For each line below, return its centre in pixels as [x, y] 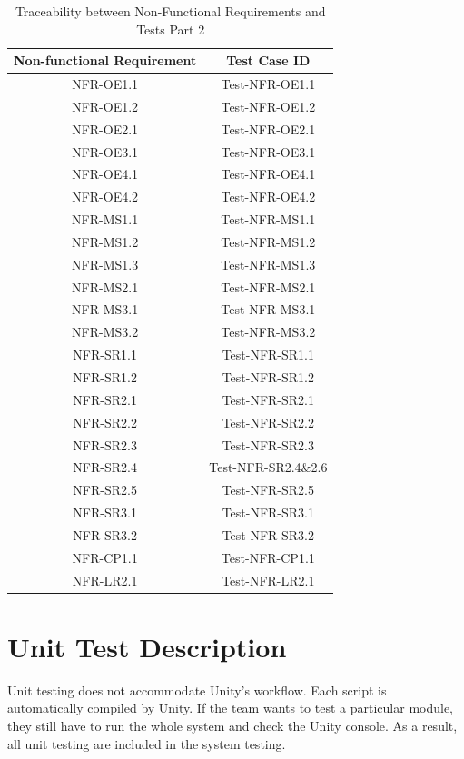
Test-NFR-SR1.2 [268, 377]
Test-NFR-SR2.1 [268, 399]
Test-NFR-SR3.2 [268, 534]
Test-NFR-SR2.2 [268, 422]
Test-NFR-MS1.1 [268, 219]
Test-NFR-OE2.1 [268, 128]
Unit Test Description [147, 646]
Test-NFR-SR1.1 [268, 355]
